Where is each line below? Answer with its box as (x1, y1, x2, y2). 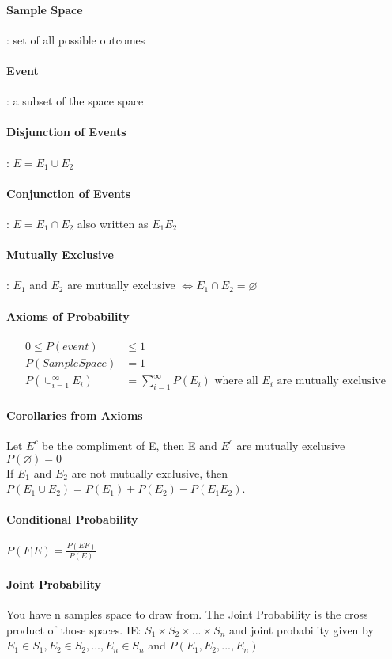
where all (214, 375, 258, 387)
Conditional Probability (6, 511, 138, 528)
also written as (77, 215, 149, 231)
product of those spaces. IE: (6, 621, 141, 638)
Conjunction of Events (6, 185, 131, 201)
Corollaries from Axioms (6, 406, 143, 423)
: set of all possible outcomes (6, 31, 145, 48)
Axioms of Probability (6, 307, 130, 324)
